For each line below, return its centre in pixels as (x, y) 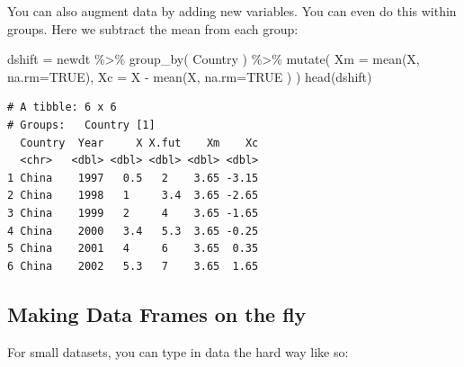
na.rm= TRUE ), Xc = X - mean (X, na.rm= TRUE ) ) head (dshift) (190, 76)
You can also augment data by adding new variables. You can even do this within (232, 11)
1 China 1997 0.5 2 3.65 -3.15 (133, 178)
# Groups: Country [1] (81, 125)
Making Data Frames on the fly (157, 313)
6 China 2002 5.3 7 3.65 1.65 (133, 266)
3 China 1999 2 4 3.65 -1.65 (133, 213)
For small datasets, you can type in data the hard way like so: (178, 351)
